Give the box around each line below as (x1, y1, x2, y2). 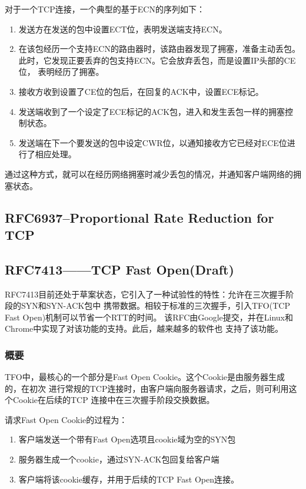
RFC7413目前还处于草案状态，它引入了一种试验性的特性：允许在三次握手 (5, 288, 286, 300)
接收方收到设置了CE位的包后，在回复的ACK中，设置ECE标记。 (18, 85, 264, 97)
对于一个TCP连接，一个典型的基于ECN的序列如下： (5, 3, 205, 15)
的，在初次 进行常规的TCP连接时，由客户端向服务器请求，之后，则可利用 (5, 382, 289, 394)
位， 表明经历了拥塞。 (18, 65, 104, 78)
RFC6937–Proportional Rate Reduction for (5, 208, 274, 226)
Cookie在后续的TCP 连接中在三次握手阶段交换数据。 (12, 394, 215, 406)
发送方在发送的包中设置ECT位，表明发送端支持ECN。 (18, 22, 227, 35)
